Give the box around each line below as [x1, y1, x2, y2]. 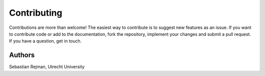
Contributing [9, 7, 62, 18]
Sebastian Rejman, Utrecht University [9, 64, 85, 70]
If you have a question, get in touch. [9, 38, 82, 44]
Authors [9, 51, 35, 59]
